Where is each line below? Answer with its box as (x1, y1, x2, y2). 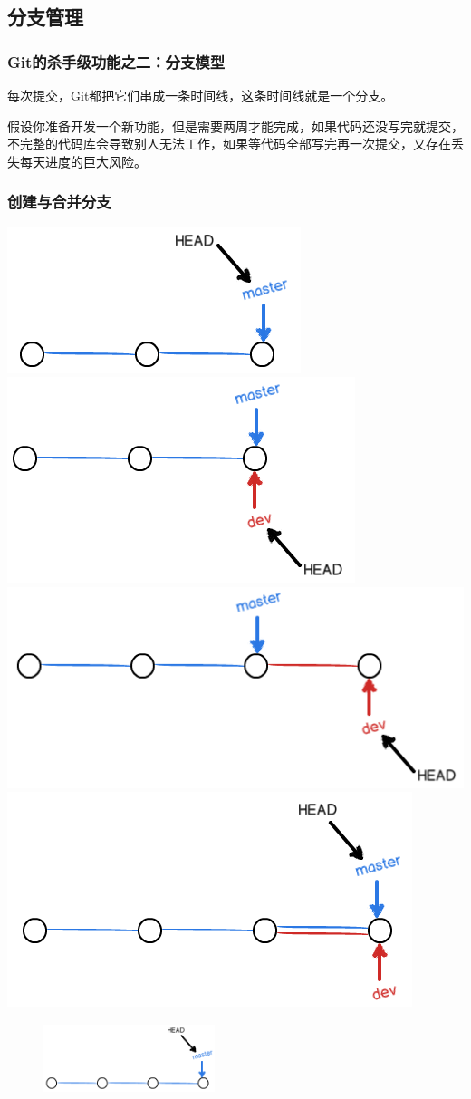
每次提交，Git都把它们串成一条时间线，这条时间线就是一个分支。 (7, 86, 394, 104)
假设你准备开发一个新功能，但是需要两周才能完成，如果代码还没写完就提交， (7, 116, 464, 135)
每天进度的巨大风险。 (19, 151, 147, 170)
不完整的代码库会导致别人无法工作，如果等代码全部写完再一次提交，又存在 (7, 134, 451, 153)
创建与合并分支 (7, 190, 111, 213)
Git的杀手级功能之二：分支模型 (7, 50, 225, 72)
